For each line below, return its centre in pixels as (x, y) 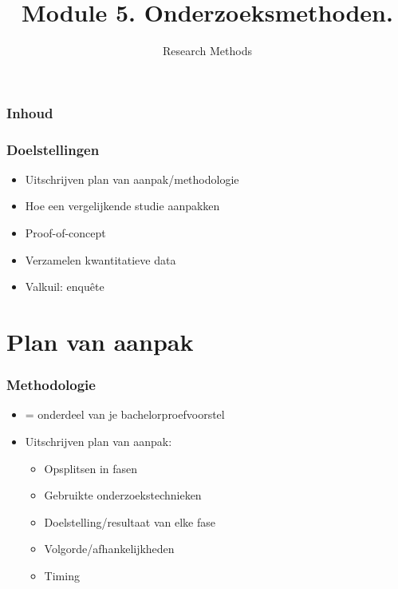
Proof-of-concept (65, 233)
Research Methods (207, 51)
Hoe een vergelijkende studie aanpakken (122, 206)
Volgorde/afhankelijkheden (109, 549)
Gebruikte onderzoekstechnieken (123, 495)
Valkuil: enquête (65, 287)
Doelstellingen (53, 149)
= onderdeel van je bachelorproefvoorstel (125, 414)
